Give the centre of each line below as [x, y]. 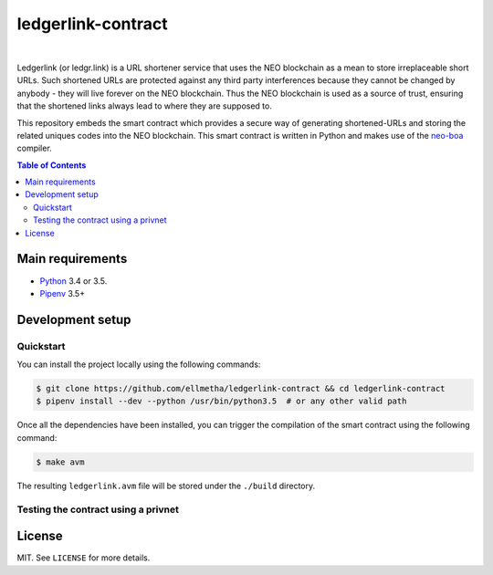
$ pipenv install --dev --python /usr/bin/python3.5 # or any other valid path [221, 401]
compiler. [34, 148]
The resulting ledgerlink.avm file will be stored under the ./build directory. [166, 486]
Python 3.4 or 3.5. [73, 281]
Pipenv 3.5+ [63, 293]
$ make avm [60, 462]
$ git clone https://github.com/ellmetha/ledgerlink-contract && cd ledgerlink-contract [241, 389]
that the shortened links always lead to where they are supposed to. [145, 106]
